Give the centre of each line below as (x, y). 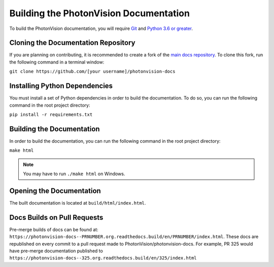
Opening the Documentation (55, 191)
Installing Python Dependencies (61, 86)
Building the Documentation (55, 129)
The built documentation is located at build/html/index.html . (78, 203)
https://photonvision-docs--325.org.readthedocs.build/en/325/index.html (103, 258)
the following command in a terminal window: (57, 62)
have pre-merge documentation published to (56, 251)
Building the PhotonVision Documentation (100, 13)
